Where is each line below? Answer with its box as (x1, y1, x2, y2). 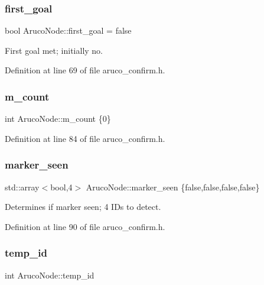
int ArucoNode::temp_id (5, 268, 94, 281)
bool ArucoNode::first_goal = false (5, 24, 132, 37)
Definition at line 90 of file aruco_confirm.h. (5, 220, 165, 232)
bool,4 (50, 180, 73, 193)
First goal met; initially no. (5, 44, 103, 56)
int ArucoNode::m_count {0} (5, 112, 111, 125)
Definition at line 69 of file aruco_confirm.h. (5, 64, 165, 76)
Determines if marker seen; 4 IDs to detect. (5, 200, 161, 213)
